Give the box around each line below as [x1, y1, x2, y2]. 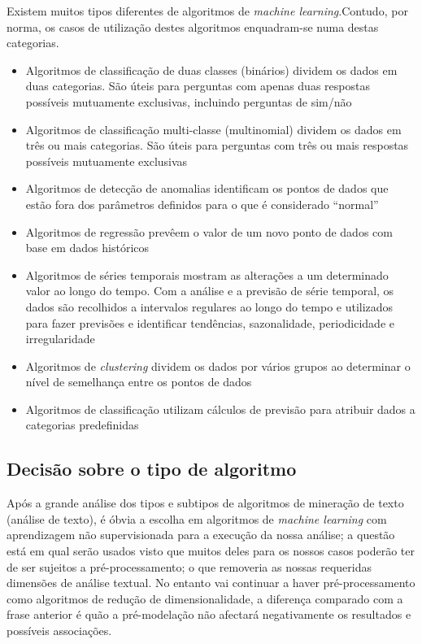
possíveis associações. [7, 622, 112, 639]
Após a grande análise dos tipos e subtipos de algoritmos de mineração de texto [7, 494, 404, 511]
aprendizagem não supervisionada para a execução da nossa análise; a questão [7, 526, 395, 543]
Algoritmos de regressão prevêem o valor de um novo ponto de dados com [25, 223, 393, 240]
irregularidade [25, 330, 95, 347]
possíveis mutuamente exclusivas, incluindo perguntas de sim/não [25, 93, 352, 110]
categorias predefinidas [25, 416, 139, 433]
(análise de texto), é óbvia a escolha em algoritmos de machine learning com [7, 510, 387, 527]
